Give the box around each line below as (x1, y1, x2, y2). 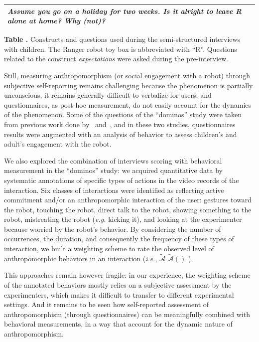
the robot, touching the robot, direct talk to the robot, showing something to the (4, 204, 252, 214)
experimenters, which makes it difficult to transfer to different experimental (4, 289, 234, 300)
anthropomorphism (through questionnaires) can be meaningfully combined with (4, 309, 250, 319)
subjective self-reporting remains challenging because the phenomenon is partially (4, 80, 253, 90)
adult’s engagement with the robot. (4, 139, 112, 149)
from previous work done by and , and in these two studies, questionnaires (4, 119, 236, 129)
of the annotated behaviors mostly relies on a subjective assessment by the (4, 280, 232, 290)
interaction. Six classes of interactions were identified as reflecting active (4, 184, 224, 195)
